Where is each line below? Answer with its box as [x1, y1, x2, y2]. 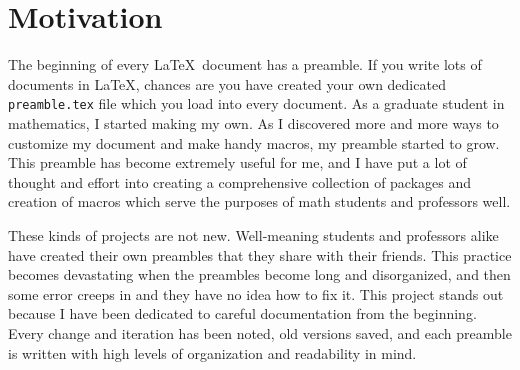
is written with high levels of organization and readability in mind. [8, 342, 417, 363]
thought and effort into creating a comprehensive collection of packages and [8, 171, 472, 192]
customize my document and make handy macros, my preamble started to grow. [8, 132, 500, 153]
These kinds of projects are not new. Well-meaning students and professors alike [8, 224, 499, 245]
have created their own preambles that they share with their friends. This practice [8, 244, 512, 265]
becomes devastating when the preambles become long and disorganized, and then [8, 264, 511, 285]
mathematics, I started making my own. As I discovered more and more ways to [8, 112, 499, 133]
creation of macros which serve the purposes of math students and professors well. [8, 191, 511, 212]
